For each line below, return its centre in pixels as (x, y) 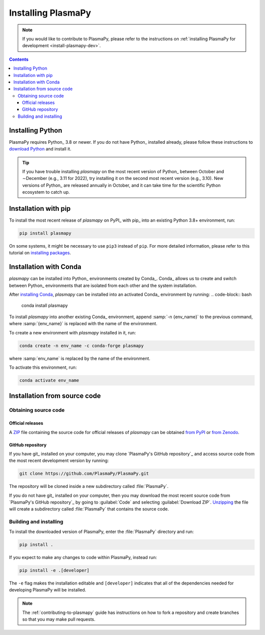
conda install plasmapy (45, 305)
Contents (19, 59)
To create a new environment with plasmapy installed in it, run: (72, 332)
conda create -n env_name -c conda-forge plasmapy (82, 345)
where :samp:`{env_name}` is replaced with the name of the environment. (83, 324)
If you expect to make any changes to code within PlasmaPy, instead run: (83, 557)
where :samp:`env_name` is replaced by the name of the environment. (80, 358)
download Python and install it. (40, 149)
